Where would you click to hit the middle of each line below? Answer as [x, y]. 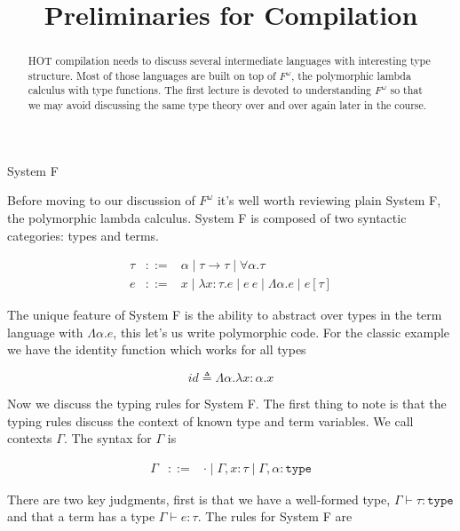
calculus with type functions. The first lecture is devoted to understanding [200, 90]
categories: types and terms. [83, 235]
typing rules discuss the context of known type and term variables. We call [210, 420]
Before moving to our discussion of [101, 200]
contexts [30, 438]
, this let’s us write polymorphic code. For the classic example [282, 332]
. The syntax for [107, 438]
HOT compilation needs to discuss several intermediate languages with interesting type [229, 61]
